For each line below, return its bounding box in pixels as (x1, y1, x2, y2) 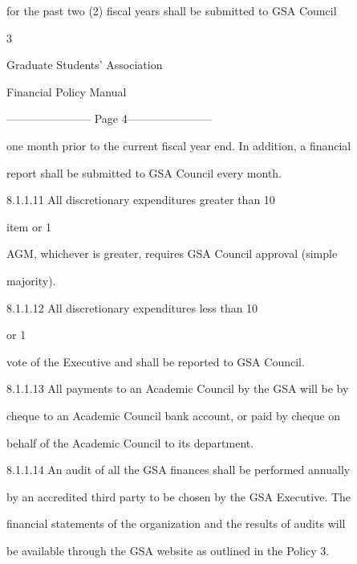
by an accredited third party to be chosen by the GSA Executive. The (6, 488, 351, 505)
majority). (6, 272, 56, 288)
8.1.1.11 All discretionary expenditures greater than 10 (6, 191, 275, 208)
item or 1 (6, 218, 52, 235)
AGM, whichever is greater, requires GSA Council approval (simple (6, 245, 338, 262)
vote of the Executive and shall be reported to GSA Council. (6, 353, 305, 370)
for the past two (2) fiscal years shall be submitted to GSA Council (6, 2, 337, 18)
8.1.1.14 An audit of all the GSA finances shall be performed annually (6, 461, 351, 478)
